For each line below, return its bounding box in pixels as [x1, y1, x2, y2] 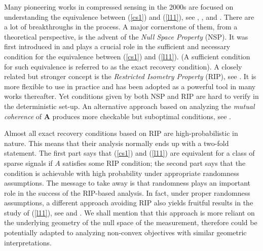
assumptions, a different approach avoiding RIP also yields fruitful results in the [4, 197, 253, 208]
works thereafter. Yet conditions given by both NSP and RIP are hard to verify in [4, 91, 259, 101]
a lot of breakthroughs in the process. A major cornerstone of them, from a [4, 21, 238, 32]
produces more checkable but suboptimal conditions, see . [52, 111, 231, 121]
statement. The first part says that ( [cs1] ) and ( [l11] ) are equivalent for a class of [4, 148, 255, 158]
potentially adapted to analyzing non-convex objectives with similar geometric [4, 227, 247, 238]
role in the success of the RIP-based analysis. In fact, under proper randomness [4, 187, 250, 198]
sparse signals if [4, 157, 53, 168]
